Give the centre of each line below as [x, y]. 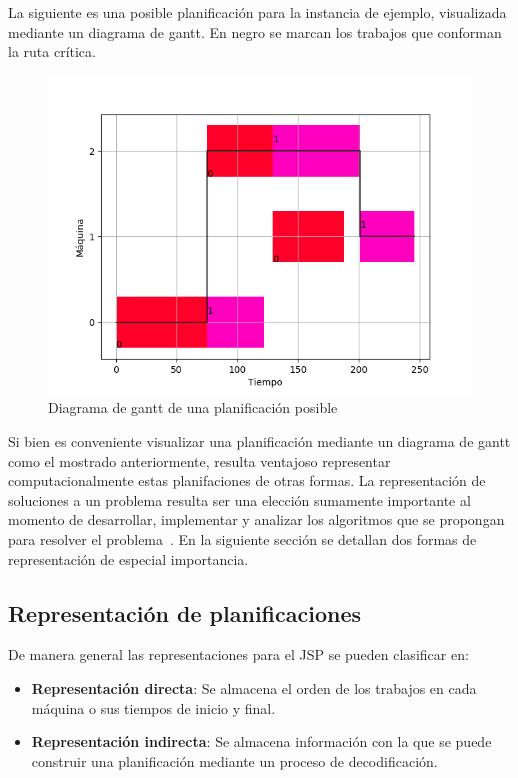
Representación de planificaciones [184, 612]
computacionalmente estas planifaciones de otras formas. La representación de [247, 480]
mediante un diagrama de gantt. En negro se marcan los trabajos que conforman [255, 31]
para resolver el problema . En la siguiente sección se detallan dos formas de [242, 538]
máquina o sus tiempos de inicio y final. [153, 707]
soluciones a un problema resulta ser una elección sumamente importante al [239, 499]
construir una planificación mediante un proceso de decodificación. [234, 760]
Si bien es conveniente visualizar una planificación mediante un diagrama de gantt [259, 440]
